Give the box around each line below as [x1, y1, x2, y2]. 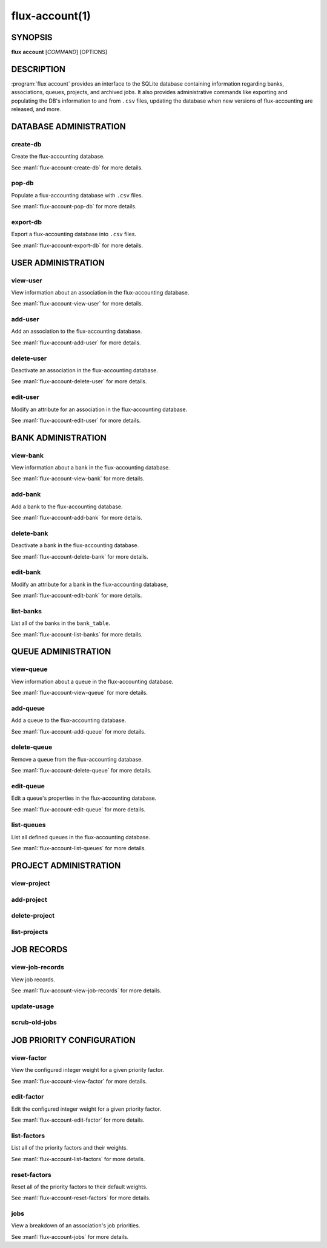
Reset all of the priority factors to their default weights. [11, 1183, 148, 1190]
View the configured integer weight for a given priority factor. [11, 1066, 164, 1074]
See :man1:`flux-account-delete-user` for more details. [11, 378, 148, 385]
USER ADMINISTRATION [11, 257, 105, 268]
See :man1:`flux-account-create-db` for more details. [11, 164, 143, 171]
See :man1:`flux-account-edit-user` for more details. [11, 417, 141, 424]
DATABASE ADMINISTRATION [11, 121, 127, 132]
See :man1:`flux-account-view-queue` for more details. [11, 689, 148, 697]
